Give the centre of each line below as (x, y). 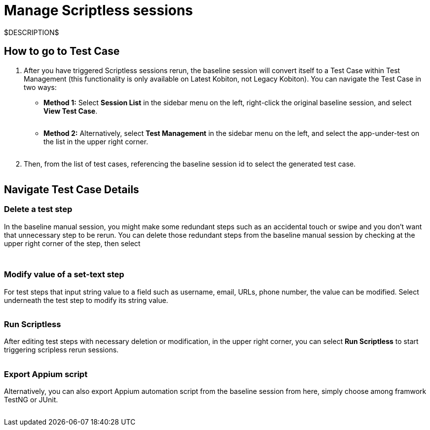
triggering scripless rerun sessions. (61, 350)
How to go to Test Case (62, 51)
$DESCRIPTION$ (32, 32)
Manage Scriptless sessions (98, 10)
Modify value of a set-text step (64, 275)
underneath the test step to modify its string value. (86, 300)
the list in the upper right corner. (96, 141)
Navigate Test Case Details (72, 190)
